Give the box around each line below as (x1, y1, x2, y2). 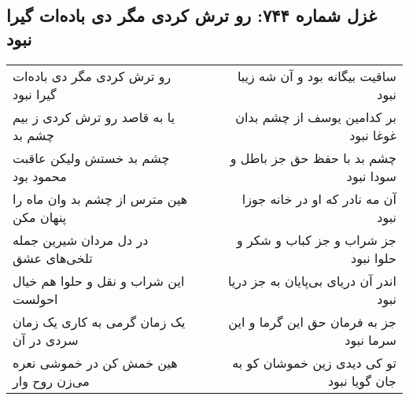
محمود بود (13, 166, 67, 185)
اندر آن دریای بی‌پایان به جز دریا (227, 271, 396, 290)
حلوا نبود (351, 248, 396, 267)
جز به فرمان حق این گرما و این (228, 312, 396, 331)
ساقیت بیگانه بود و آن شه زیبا (237, 66, 396, 85)
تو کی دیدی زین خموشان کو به (232, 353, 396, 372)
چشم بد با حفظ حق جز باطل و (230, 148, 396, 167)
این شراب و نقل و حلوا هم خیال (13, 271, 185, 290)
